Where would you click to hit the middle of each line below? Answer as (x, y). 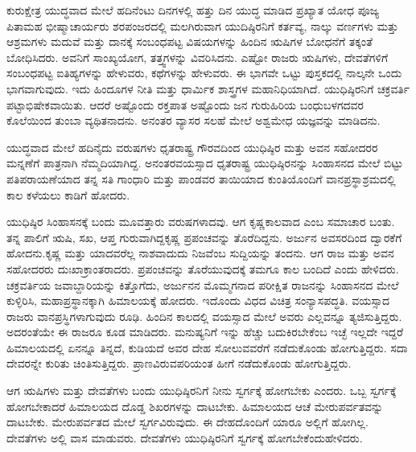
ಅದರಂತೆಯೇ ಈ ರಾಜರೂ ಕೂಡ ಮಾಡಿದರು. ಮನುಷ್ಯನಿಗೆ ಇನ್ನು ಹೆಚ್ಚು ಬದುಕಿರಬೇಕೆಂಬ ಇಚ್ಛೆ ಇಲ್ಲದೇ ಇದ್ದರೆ (205, 332)
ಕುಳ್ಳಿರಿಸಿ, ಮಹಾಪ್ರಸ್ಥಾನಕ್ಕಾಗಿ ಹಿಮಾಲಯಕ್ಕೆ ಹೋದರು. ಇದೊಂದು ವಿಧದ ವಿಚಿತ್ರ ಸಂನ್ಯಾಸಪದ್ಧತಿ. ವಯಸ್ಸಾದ (198, 300)
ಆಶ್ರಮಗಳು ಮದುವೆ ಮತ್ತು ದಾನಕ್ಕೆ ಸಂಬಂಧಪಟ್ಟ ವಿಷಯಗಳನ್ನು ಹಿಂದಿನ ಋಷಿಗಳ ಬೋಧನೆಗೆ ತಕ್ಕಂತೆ (189, 41)
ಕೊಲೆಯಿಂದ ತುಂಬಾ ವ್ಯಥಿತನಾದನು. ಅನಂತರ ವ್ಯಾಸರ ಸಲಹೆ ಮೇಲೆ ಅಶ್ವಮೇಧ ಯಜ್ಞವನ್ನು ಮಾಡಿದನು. (194, 120)
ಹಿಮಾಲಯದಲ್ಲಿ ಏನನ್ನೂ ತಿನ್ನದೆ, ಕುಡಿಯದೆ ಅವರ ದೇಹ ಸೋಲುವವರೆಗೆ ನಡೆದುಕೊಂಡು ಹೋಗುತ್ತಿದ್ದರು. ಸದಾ (207, 347)
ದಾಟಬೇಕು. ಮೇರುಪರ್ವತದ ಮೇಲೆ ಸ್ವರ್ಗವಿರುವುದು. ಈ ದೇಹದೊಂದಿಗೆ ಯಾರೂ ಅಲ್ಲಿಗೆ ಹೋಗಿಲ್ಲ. (187, 422)
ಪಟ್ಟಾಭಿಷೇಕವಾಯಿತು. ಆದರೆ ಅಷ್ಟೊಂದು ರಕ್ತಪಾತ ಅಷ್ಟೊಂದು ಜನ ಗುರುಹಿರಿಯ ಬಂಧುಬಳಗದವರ (185, 104)
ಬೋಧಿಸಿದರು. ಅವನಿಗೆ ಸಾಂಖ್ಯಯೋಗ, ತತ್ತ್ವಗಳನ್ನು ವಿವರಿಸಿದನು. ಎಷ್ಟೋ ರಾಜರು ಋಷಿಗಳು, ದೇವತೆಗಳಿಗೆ (198, 57)
